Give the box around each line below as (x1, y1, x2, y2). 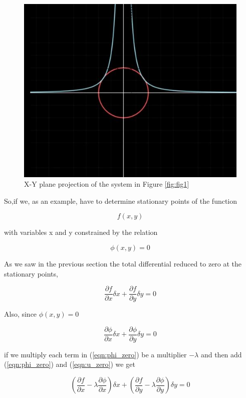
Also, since (4, 309, 37, 319)
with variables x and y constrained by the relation (4, 227, 158, 237)
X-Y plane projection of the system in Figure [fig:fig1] (24, 179, 189, 189)
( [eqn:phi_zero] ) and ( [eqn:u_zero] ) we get (4, 359, 135, 369)
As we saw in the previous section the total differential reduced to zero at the (4, 258, 242, 269)
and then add (200, 349, 242, 359)
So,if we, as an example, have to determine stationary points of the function (4, 195, 237, 206)
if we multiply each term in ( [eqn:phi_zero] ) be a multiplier (4, 349, 187, 359)
